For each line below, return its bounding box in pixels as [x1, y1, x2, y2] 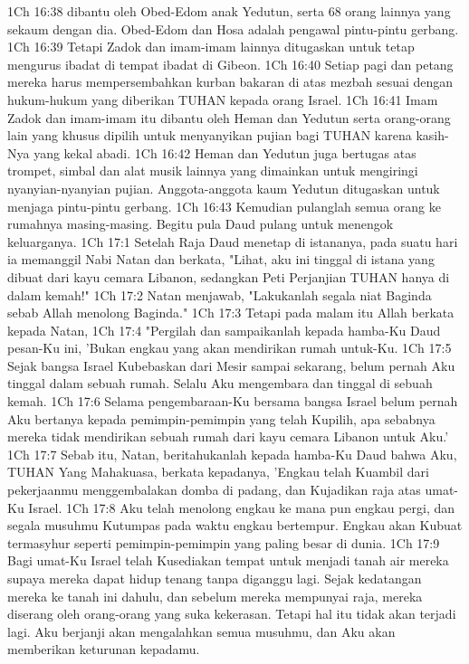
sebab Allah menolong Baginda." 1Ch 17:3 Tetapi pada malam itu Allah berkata [7, 303, 455, 322]
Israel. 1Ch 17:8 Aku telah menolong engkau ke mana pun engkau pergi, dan [28, 498, 455, 517]
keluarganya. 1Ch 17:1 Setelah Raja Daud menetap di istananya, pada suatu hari [7, 232, 458, 251]
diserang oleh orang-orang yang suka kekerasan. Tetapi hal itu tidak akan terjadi [7, 604, 456, 623]
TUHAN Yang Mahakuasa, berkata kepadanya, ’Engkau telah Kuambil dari [7, 462, 429, 481]
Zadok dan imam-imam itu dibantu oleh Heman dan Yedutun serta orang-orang [7, 108, 451, 127]
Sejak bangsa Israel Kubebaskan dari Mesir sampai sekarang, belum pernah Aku [7, 356, 455, 375]
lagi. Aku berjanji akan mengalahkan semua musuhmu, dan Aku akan [7, 621, 396, 640]
